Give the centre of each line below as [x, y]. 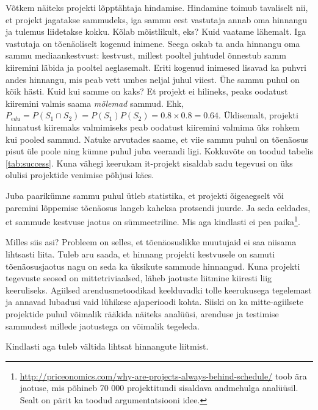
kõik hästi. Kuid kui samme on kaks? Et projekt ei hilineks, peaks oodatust [147, 91]
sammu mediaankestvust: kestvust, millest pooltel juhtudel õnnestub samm [146, 55]
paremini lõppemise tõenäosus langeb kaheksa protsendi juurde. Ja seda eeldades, [158, 207]
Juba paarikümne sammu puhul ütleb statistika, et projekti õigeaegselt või [145, 195]
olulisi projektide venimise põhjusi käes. [80, 175]
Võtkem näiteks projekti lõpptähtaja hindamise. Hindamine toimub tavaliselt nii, [157, 7]
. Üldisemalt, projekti [258, 115]
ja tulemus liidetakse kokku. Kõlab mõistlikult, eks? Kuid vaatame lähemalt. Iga [156, 31]
